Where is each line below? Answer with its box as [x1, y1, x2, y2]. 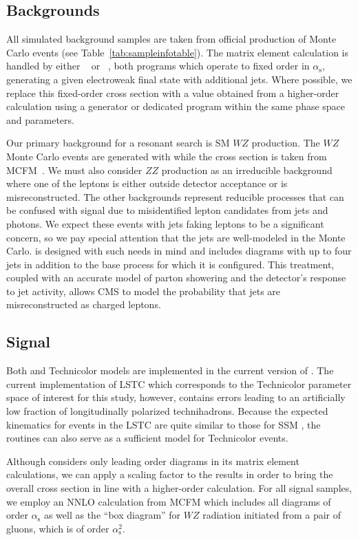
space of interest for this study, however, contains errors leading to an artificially [6, 390, 346, 404]
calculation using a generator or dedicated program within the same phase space [6, 99, 346, 114]
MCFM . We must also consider [6, 162, 143, 177]
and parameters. [6, 112, 74, 127]
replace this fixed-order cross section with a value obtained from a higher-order [6, 85, 339, 100]
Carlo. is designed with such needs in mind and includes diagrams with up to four [6, 244, 352, 258]
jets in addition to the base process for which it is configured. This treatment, [6, 257, 335, 271]
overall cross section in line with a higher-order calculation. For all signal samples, [6, 481, 352, 495]
